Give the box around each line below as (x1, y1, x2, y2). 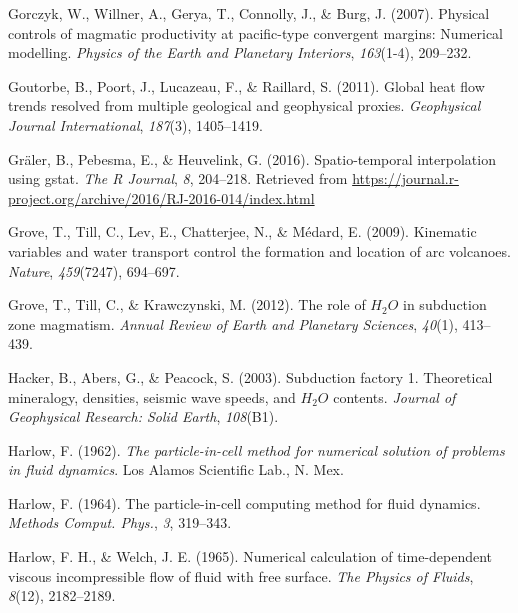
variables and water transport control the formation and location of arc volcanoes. (8, 240, 511, 261)
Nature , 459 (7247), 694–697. (8, 260, 180, 281)
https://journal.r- (352, 168, 459, 189)
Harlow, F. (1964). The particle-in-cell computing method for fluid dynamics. (8, 492, 481, 513)
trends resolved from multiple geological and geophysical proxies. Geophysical (8, 95, 481, 116)
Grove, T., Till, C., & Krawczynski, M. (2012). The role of (8, 294, 366, 315)
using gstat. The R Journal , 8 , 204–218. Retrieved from (8, 168, 348, 189)
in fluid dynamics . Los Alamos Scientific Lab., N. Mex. (8, 459, 344, 480)
